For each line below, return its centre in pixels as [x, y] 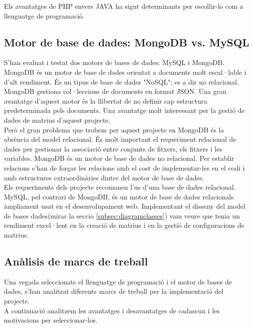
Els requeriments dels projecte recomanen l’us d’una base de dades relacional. [120, 187]
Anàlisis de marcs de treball [76, 261]
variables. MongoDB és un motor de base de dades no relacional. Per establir [119, 158]
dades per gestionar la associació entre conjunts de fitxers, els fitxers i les [113, 148]
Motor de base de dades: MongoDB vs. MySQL [127, 42]
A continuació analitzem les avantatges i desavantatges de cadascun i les [112, 310]
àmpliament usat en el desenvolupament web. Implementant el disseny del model [125, 206]
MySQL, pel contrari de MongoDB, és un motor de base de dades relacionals [119, 196]
